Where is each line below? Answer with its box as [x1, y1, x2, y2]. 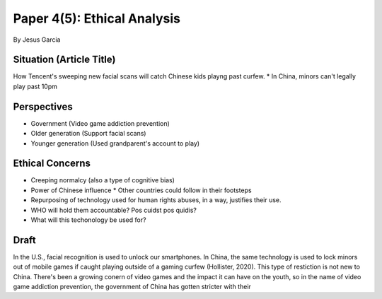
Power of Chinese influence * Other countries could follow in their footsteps [30, 186, 252, 194]
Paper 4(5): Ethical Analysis [13, 11, 180, 26]
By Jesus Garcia [13, 35, 61, 44]
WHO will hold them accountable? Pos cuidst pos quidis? [30, 206, 197, 214]
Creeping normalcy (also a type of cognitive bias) [30, 176, 175, 184]
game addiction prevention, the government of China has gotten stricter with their [13, 283, 251, 291]
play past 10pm [13, 82, 58, 90]
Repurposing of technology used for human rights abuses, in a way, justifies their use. [30, 196, 282, 204]
